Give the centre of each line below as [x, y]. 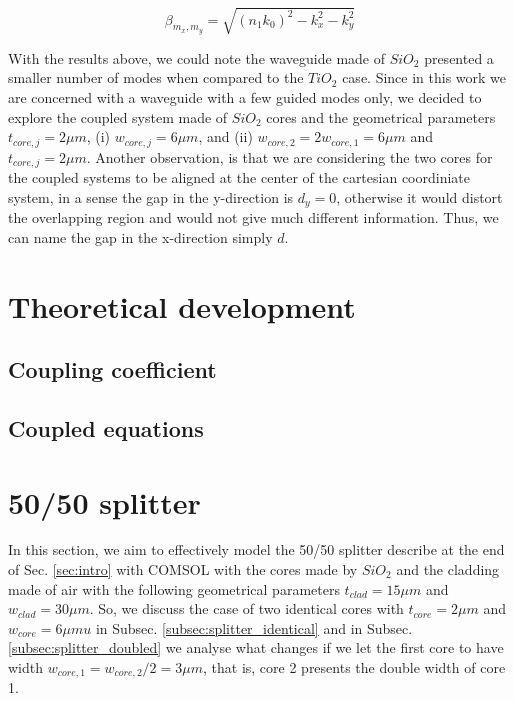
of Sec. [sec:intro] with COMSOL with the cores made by [183, 569]
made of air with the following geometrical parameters [174, 588]
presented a [459, 57]
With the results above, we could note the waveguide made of [196, 57]
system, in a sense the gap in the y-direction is [151, 196]
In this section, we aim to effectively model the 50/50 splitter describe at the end [256, 549]
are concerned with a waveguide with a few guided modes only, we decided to [245, 97]
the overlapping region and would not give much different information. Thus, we [253, 217]
